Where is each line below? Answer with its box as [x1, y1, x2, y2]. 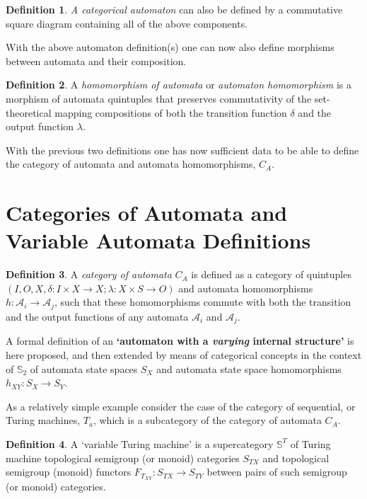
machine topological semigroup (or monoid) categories [6, 450, 240, 465]
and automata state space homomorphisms [156, 361, 342, 376]
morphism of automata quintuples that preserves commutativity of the [6, 91, 312, 105]
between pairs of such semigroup [206, 464, 347, 479]
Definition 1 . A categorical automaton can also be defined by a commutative [6, 2, 343, 16]
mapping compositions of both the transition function [54, 105, 287, 120]
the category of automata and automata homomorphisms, [6, 156, 256, 171]
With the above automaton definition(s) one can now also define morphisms [6, 40, 334, 55]
